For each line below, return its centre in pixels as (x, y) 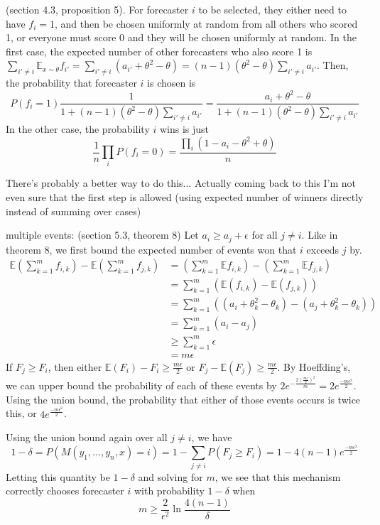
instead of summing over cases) (74, 211)
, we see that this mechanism (278, 476)
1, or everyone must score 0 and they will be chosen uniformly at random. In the (181, 37)
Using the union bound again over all (87, 437)
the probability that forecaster (71, 83)
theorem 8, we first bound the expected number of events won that (151, 249)
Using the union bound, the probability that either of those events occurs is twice (183, 399)
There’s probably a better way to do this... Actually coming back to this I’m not (181, 183)
